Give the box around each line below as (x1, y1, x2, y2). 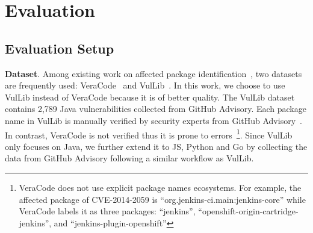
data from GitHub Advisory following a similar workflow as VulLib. (5, 152, 254, 164)
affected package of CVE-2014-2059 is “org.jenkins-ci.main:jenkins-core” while (19, 193, 306, 205)
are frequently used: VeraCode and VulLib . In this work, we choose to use (5, 79, 285, 92)
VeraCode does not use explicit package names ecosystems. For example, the (19, 181, 302, 193)
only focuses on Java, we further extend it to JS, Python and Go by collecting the (5, 140, 308, 152)
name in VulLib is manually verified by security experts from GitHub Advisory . (5, 114, 302, 126)
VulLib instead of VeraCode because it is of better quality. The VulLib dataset (5, 90, 295, 103)
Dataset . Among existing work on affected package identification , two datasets (5, 67, 302, 79)
